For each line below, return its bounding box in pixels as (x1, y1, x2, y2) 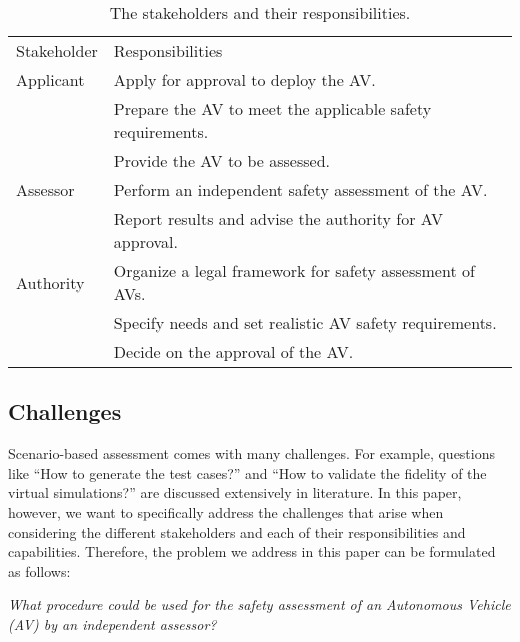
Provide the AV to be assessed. (113, 149, 330, 172)
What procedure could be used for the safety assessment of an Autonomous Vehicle (8, 594, 511, 615)
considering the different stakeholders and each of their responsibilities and (8, 521, 466, 542)
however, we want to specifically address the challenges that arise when (8, 501, 444, 522)
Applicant (16, 68, 85, 91)
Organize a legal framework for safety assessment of (113, 259, 475, 282)
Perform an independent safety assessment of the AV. (113, 178, 488, 201)
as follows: (8, 560, 71, 581)
